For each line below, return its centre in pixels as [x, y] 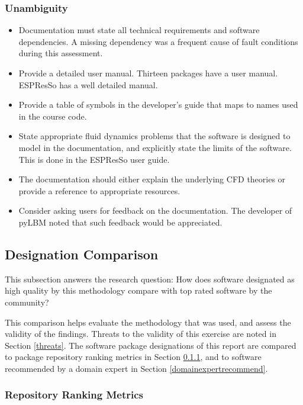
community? [27, 302]
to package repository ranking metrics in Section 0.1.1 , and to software [133, 357]
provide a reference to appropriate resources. [99, 190]
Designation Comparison [82, 254]
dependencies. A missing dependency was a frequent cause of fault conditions [158, 41]
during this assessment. [61, 53]
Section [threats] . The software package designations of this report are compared [151, 345]
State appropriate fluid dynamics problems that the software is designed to [154, 136]
